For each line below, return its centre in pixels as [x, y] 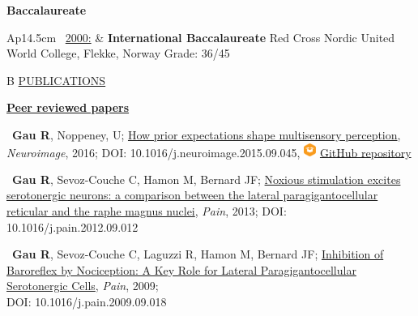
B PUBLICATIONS [56, 80]
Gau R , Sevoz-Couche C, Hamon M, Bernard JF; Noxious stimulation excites [207, 179]
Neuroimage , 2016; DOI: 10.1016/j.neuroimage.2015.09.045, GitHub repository [209, 152]
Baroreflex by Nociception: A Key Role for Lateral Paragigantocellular [181, 269]
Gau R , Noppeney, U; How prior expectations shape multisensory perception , [207, 134]
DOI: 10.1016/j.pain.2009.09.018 [87, 301]
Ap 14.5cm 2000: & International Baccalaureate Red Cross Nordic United [201, 37]
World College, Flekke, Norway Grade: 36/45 [118, 53]
